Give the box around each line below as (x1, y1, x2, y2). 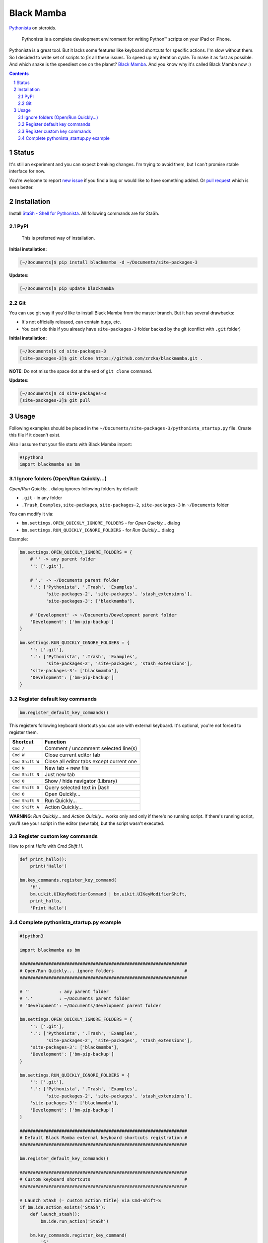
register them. (9, 729, 38, 735)
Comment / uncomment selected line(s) (45, 745, 137, 752)
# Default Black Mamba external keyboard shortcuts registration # (19, 1135, 188, 1141)
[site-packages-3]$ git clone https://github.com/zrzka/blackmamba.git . (19, 355, 203, 361)
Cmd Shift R (12, 798, 39, 803)
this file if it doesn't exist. (9, 432, 61, 438)
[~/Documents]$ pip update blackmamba (19, 286, 114, 291)
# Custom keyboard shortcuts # (19, 1176, 188, 1182)
